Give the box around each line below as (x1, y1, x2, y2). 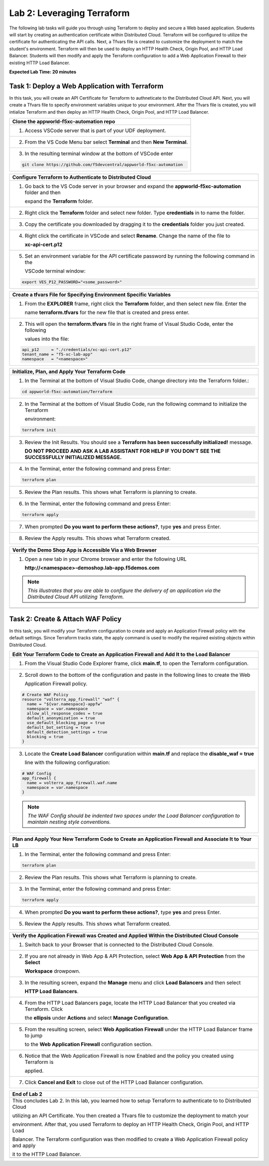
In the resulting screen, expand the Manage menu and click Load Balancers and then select (24, 979, 241, 986)
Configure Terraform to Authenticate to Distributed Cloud (12, 173, 151, 180)
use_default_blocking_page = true (26, 720, 105, 726)
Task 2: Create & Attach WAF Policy (9, 614, 122, 623)
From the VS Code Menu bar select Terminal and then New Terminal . (24, 139, 188, 146)
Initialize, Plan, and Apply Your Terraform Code (12, 368, 126, 375)
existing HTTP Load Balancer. (9, 60, 70, 66)
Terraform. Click (24, 1006, 63, 1013)
